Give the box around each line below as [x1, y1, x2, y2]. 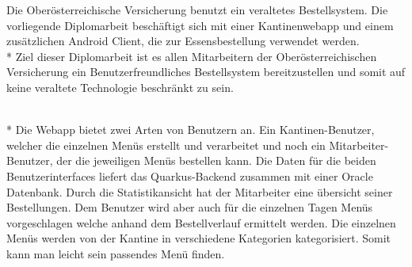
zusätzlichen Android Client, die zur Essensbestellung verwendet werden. [6, 32, 360, 49]
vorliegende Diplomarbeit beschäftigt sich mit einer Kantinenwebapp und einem [6, 17, 394, 33]
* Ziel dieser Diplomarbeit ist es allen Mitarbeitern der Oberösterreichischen [6, 48, 377, 64]
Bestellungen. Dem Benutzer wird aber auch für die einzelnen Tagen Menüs [6, 199, 373, 216]
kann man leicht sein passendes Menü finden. [6, 245, 225, 261]
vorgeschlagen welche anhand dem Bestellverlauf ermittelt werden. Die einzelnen [6, 214, 396, 231]
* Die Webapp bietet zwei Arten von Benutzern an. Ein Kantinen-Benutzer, [6, 121, 375, 138]
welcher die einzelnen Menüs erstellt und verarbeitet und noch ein [6, 136, 326, 153]
